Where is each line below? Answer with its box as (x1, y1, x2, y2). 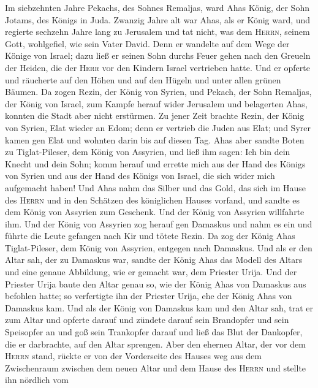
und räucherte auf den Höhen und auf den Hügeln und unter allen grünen (5, 73, 281, 86)
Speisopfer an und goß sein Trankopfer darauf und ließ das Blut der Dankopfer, (5, 325, 303, 338)
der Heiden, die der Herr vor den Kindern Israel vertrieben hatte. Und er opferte (5, 61, 310, 74)
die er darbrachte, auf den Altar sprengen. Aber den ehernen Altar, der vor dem (5, 337, 306, 350)
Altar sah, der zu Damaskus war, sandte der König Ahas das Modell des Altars (5, 253, 303, 266)
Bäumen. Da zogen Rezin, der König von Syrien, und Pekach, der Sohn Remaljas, (5, 85, 312, 98)
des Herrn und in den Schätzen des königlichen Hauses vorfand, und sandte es (5, 193, 300, 206)
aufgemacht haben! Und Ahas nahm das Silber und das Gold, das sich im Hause (5, 181, 306, 194)
